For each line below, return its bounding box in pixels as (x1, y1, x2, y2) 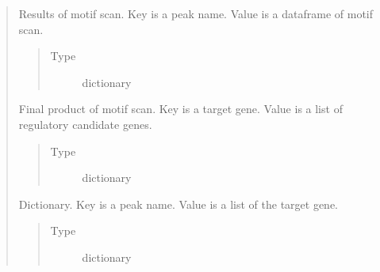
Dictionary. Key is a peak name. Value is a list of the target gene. (18, 195, 339, 212)
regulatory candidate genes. (18, 115, 152, 132)
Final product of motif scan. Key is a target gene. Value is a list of (18, 100, 343, 117)
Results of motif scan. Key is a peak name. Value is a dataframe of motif (18, 6, 374, 21)
